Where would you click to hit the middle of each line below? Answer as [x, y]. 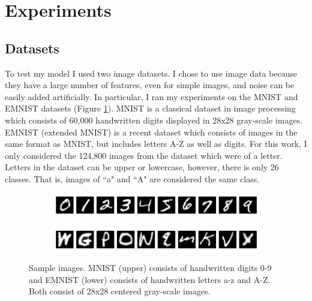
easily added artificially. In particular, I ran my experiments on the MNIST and [151, 96]
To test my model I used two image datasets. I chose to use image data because [151, 73]
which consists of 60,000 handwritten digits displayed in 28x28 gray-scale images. [154, 120]
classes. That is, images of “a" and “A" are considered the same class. [132, 178]
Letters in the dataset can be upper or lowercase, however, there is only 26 [142, 167]
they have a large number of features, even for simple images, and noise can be [150, 85]
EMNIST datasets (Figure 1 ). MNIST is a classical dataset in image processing [150, 108]
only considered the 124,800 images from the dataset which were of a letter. [144, 155]
